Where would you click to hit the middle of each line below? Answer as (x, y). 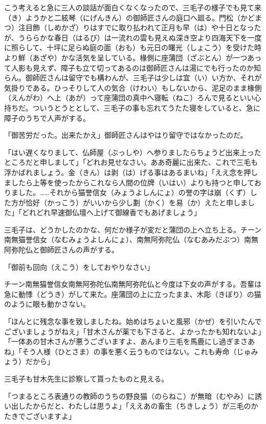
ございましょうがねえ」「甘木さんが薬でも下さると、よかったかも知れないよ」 (133, 331)
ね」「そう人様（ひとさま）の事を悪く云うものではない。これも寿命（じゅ (128, 351)
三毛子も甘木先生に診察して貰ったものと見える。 (86, 378)
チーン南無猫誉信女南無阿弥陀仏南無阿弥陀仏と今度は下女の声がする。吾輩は (133, 284)
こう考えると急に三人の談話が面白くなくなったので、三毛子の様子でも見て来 (133, 7)
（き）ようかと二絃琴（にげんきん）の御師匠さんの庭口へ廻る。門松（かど (129, 17)
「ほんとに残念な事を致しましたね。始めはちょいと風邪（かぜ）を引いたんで (133, 321)
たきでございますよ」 (40, 416)
